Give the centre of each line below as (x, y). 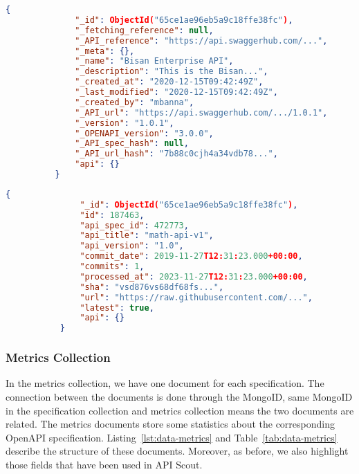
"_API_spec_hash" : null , (132, 144)
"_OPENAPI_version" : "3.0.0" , (144, 133)
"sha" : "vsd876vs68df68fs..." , (152, 287)
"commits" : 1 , (112, 266)
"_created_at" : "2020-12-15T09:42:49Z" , (169, 82)
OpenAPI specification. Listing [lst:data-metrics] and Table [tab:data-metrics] (172, 437)
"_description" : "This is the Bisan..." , (172, 72)
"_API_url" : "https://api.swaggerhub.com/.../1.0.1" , (201, 112)
